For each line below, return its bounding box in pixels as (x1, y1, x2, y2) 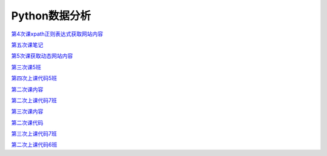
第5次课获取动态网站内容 (11, 52, 73, 60)
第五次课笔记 (11, 41, 44, 48)
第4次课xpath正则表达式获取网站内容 (11, 30, 104, 37)
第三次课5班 (11, 63, 42, 71)
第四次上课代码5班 (11, 74, 58, 82)
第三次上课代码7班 (11, 130, 57, 137)
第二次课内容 (11, 85, 44, 93)
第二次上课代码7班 (11, 97, 57, 104)
